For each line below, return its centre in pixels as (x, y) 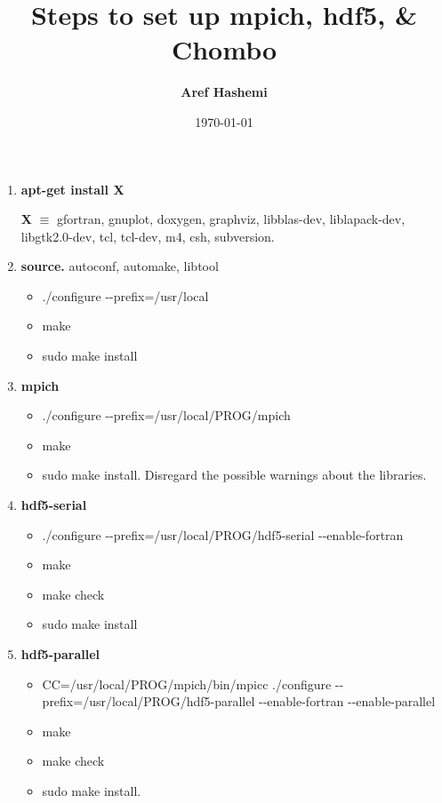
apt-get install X (72, 189)
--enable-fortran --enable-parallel (347, 701)
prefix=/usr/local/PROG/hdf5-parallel (149, 701)
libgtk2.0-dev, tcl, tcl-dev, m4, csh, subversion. (148, 236)
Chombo (224, 49)
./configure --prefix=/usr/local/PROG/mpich (166, 415)
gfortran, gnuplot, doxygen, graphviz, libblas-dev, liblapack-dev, (231, 219)
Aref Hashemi (224, 92)
